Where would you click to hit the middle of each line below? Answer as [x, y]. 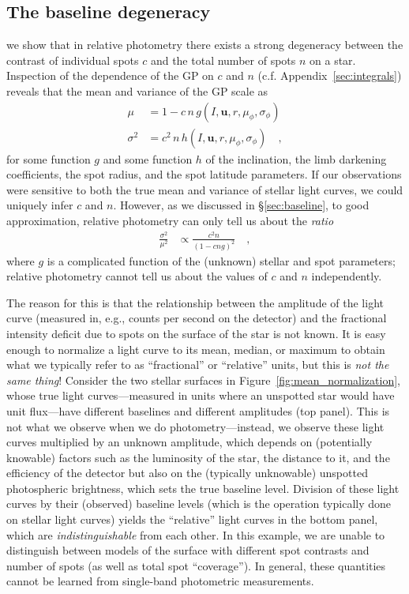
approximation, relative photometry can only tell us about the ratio [170, 221]
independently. [347, 276]
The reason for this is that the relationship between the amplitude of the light [195, 302]
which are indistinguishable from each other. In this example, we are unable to [196, 534]
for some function [49, 158]
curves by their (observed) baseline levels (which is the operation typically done [199, 504]
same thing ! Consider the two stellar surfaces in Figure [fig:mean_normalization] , [203, 380]
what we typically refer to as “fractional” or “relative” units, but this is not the [198, 365]
